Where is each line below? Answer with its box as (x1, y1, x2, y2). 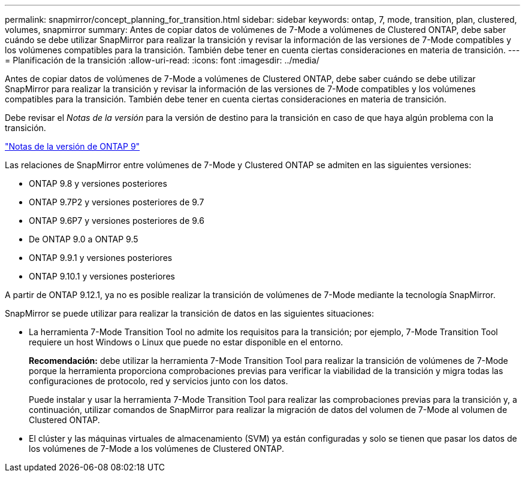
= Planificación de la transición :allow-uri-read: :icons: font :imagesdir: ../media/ (5, 55, 319, 65)
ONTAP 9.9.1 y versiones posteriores (29, 253, 173, 263)
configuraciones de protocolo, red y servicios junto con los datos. (29, 376, 288, 386)
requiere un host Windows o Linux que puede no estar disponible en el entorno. (29, 337, 343, 347)
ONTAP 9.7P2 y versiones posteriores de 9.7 (29, 197, 204, 207)
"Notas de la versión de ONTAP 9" (5, 141, 140, 151)
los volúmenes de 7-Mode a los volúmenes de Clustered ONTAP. (29, 443, 284, 454)
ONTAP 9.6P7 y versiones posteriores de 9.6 (29, 215, 204, 226)
